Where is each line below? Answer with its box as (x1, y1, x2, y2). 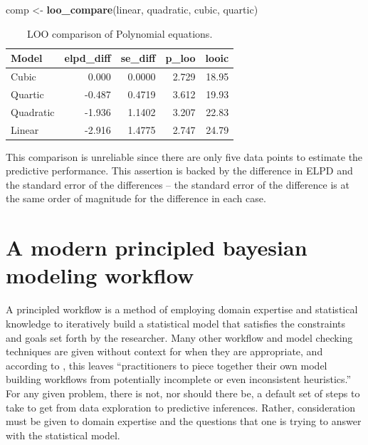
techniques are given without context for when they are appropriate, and (6, 344, 323, 359)
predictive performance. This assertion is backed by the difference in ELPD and (6, 163, 353, 178)
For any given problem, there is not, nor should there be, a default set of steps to (6, 385, 360, 400)
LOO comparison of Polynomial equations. (26, 26, 213, 41)
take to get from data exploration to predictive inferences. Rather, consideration (6, 399, 355, 414)
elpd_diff (64, 51, 111, 66)
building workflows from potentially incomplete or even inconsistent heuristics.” (6, 372, 352, 387)
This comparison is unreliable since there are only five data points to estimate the (6, 149, 363, 164)
